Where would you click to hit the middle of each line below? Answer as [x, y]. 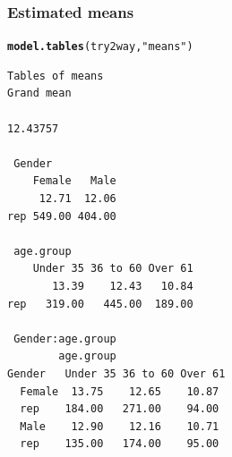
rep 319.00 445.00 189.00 [100, 304]
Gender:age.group [65, 339]
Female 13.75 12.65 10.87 [120, 391]
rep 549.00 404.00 [62, 216]
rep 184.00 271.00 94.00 [120, 409]
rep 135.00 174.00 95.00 [120, 444]
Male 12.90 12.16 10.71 [120, 426]
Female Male [74, 181]
